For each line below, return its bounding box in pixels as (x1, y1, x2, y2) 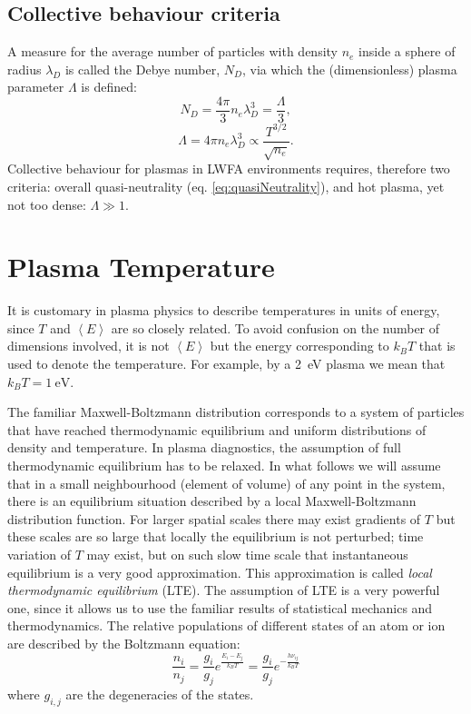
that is (418, 336, 456, 355)
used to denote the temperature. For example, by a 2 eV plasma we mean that (7, 354, 446, 373)
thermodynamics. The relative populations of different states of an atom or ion (7, 616, 446, 635)
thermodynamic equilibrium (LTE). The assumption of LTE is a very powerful (7, 580, 440, 600)
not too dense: (7, 194, 86, 213)
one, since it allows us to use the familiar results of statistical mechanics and (7, 598, 433, 617)
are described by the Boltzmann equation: (7, 633, 240, 652)
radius (7, 59, 42, 78)
